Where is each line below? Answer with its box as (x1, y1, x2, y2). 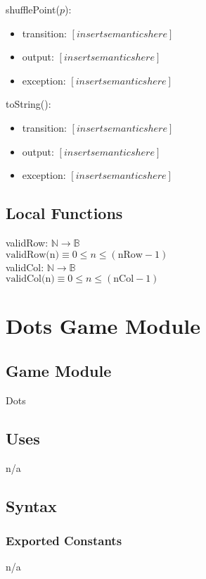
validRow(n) (6, 249, 60, 260)
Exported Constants (6, 531, 122, 549)
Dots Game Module (6, 311, 201, 340)
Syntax (6, 494, 57, 516)
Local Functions (6, 202, 123, 224)
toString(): (6, 96, 51, 111)
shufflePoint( (6, 2, 60, 16)
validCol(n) (6, 274, 55, 285)
